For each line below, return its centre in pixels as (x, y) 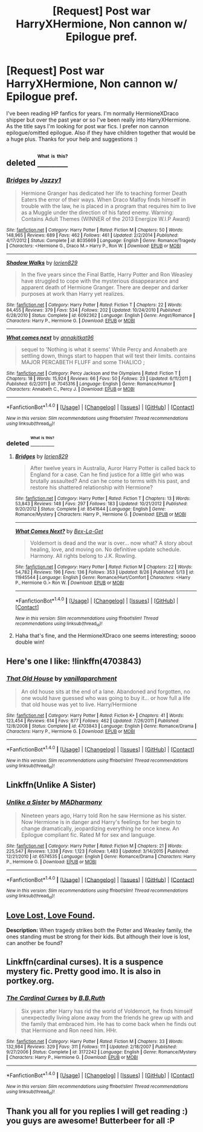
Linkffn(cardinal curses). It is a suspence (85, 962)
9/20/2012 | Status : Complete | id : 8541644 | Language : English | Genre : (90, 509)
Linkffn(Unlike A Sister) (51, 785)
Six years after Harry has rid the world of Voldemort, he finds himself (107, 1011)
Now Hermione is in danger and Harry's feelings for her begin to (101, 822)
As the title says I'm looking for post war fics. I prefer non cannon (88, 126)
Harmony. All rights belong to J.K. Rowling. (83, 556)
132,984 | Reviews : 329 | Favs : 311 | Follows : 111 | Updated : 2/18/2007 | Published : (92, 1047)
